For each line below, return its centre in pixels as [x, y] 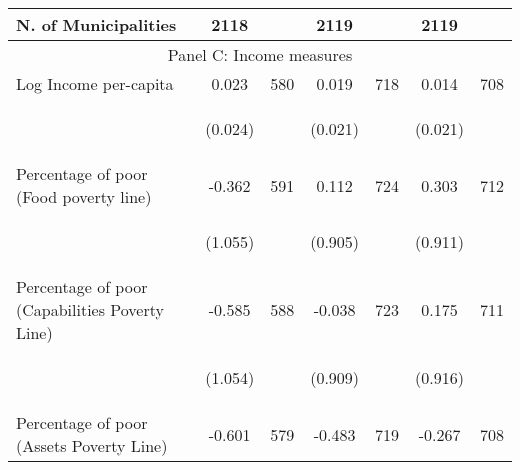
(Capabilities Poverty [90, 309]
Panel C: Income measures [260, 54]
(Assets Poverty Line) [92, 445]
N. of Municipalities [96, 24]
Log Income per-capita [95, 83]
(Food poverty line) [84, 196]
